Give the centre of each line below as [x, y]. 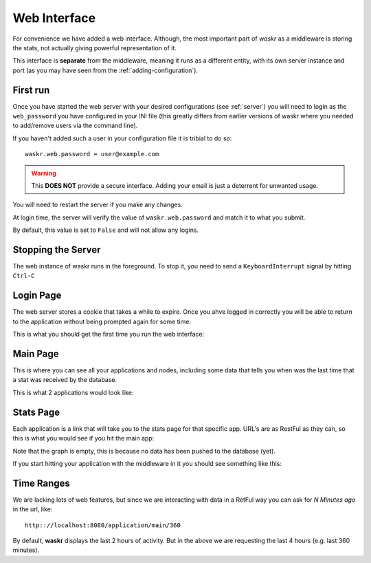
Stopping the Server [57, 249]
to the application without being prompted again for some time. [102, 321]
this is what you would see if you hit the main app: [83, 438]
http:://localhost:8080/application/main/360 [103, 525]
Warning [44, 173]
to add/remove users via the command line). [75, 126]
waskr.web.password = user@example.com [92, 154]
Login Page [37, 296]
